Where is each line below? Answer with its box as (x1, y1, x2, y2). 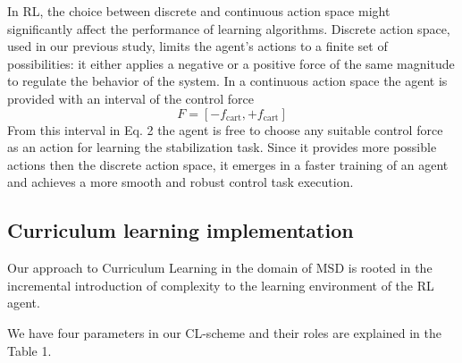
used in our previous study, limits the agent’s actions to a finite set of (7, 37, 388, 55)
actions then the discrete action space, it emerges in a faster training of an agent (7, 155, 449, 173)
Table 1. (7, 341, 52, 359)
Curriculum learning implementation (7, 216, 354, 244)
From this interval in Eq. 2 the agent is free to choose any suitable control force (7, 120, 443, 139)
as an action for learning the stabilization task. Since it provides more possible (7, 138, 437, 156)
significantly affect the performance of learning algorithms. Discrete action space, (7, 19, 450, 38)
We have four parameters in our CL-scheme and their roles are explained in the (7, 323, 442, 342)
